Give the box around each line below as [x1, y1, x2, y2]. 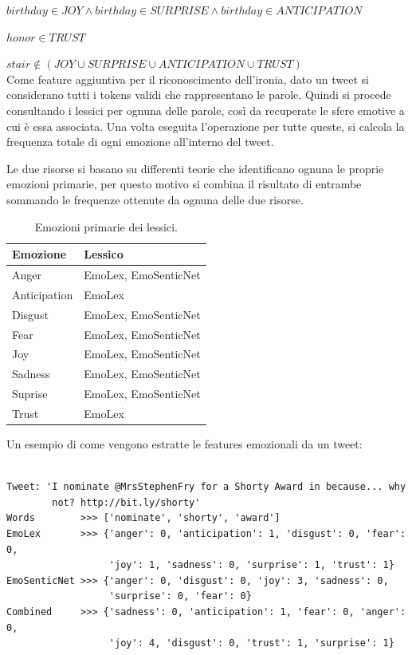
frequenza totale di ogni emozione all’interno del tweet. [6, 133, 274, 150]
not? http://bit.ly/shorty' [52, 496, 201, 508]
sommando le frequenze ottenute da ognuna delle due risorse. [6, 191, 304, 207]
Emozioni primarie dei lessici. [34, 218, 178, 235]
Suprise [12, 385, 48, 402]
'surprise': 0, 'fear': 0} [108, 590, 252, 602]
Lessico [84, 246, 124, 262]
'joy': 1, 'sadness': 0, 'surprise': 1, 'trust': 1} [108, 559, 394, 571]
